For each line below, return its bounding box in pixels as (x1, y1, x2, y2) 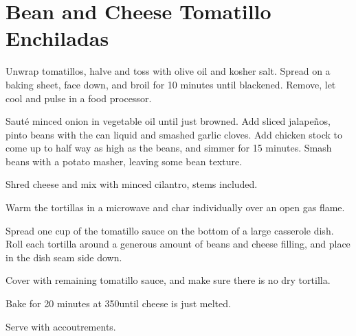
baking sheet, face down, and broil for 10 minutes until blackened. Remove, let (5, 77, 336, 91)
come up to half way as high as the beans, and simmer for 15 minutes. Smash (5, 141, 332, 155)
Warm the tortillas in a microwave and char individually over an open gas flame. (5, 200, 345, 215)
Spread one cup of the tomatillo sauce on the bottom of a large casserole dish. (5, 223, 334, 237)
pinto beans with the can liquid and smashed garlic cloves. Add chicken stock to (5, 127, 343, 141)
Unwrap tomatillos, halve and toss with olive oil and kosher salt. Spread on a (5, 64, 331, 78)
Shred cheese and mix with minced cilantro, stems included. (5, 177, 258, 191)
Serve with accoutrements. (5, 319, 116, 333)
